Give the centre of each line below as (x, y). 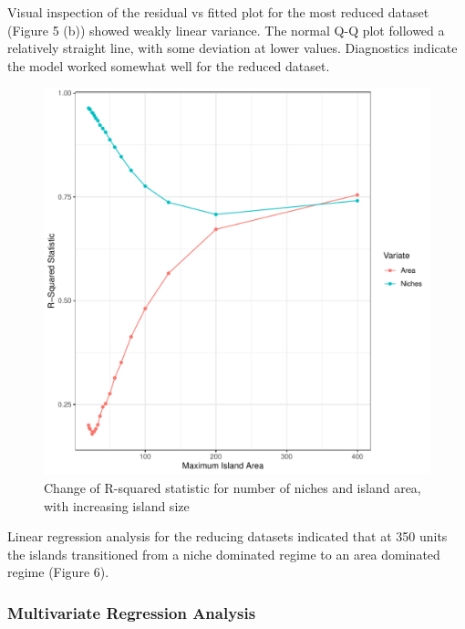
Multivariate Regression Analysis (132, 612)
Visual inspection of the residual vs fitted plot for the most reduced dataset (218, 12)
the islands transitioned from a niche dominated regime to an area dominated (224, 554)
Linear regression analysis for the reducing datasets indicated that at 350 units (227, 536)
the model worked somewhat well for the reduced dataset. (169, 65)
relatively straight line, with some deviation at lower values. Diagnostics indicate (232, 48)
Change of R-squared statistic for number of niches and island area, (232, 487)
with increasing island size (117, 505)
